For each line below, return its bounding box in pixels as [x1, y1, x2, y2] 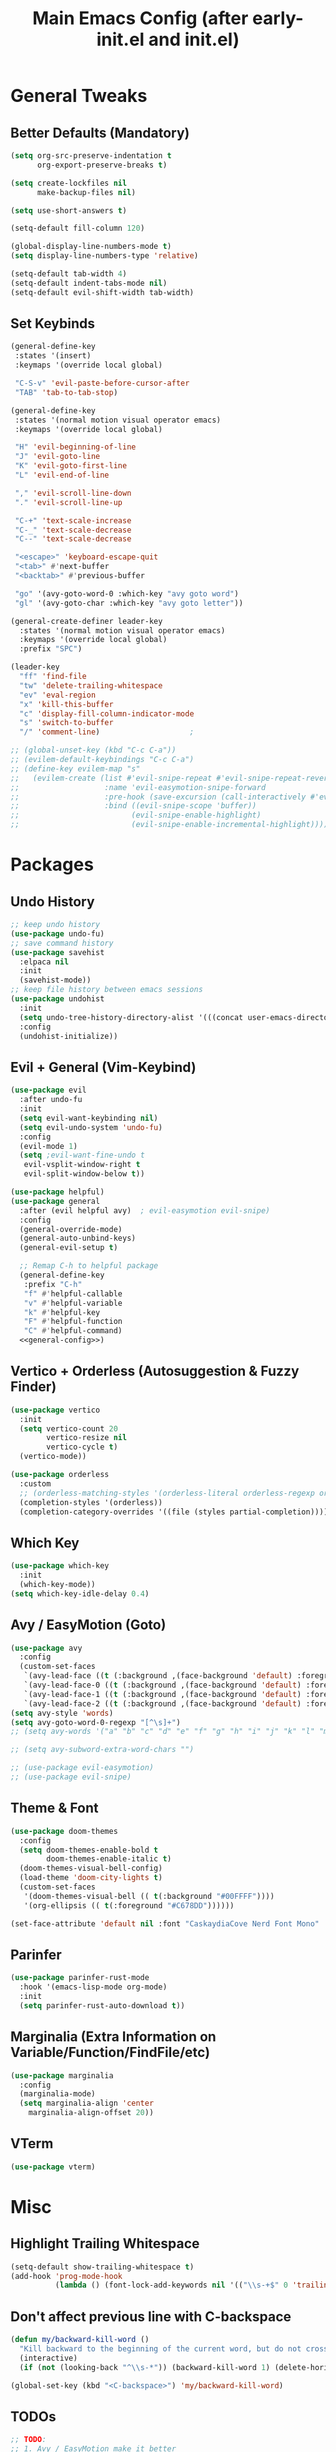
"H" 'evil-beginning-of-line [14, 442, 137, 452]
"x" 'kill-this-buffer [19, 699, 114, 709]
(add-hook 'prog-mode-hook [10, 2271, 123, 2281]
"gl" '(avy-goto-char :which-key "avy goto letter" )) [14, 598, 244, 608]
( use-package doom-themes [10, 1826, 118, 1836]
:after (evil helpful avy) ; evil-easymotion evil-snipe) [19, 1205, 271, 1216]
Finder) [10, 1378, 57, 1396]
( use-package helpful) [10, 1187, 105, 1197]
